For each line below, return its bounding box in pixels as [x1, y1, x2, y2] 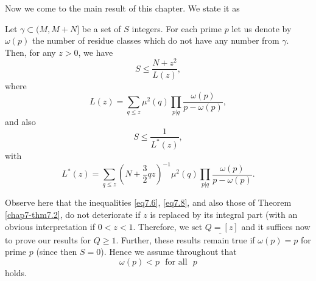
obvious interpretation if [5, 220, 95, 232]
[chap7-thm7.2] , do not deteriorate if [5, 208, 141, 220]
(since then [36, 245, 77, 258]
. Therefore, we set [133, 220, 203, 232]
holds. [5, 266, 27, 279]
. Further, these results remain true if [116, 233, 255, 246]
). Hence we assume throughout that [100, 245, 237, 258]
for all [165, 257, 188, 266]
